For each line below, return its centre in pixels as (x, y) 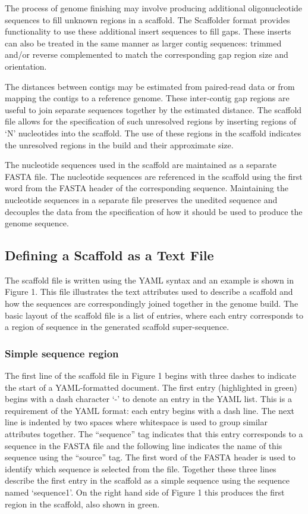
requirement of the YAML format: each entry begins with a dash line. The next (150, 410)
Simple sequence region (62, 353)
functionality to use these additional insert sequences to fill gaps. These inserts (148, 31)
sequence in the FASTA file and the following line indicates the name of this (144, 445)
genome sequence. (37, 223)
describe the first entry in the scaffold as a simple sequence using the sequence (147, 480)
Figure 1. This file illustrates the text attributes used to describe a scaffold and (149, 292)
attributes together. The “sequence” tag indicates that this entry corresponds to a (154, 434)
